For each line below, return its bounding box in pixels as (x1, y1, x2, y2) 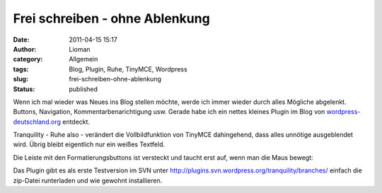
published (69, 85, 98, 93)
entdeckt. (62, 117, 91, 126)
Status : (13, 85, 35, 93)
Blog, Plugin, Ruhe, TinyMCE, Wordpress (69, 64, 187, 74)
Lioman (69, 45, 91, 53)
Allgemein (69, 55, 98, 64)
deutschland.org (13, 117, 62, 126)
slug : (13, 75, 28, 83)
